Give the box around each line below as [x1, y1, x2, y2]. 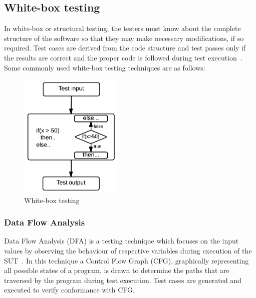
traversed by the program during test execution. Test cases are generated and [4, 274, 241, 285]
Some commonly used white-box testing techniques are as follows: [4, 62, 205, 72]
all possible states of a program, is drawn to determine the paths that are [4, 265, 229, 275]
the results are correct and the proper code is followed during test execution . [4, 52, 242, 62]
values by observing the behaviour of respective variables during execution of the [4, 245, 252, 255]
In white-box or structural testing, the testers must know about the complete [4, 23, 241, 33]
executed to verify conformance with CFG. [4, 284, 135, 295]
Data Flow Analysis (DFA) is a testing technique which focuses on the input [4, 235, 239, 246]
